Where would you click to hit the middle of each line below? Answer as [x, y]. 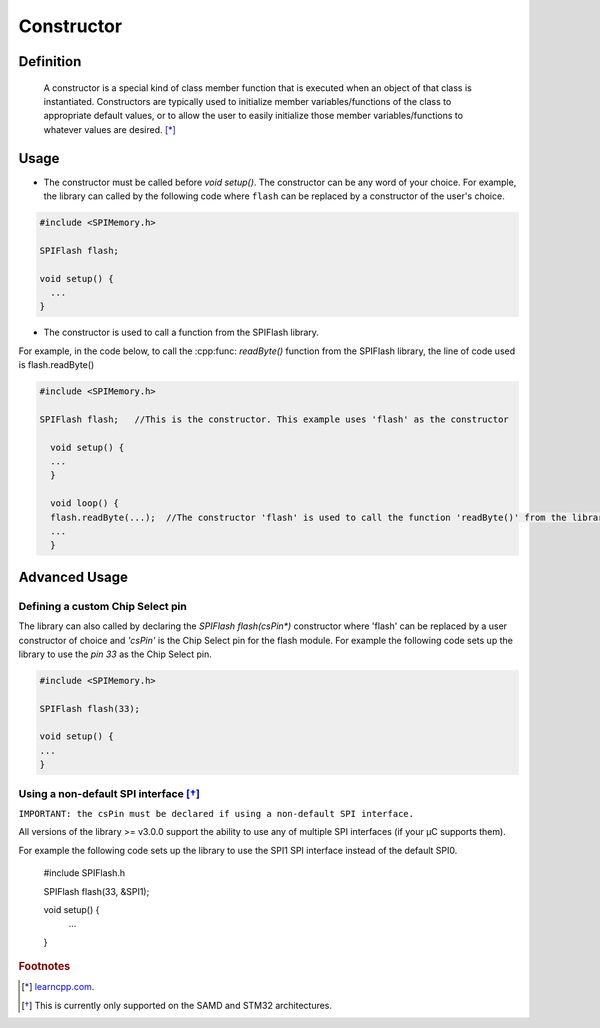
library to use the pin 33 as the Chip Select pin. [115, 654]
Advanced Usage [73, 576]
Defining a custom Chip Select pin [102, 606]
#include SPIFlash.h [84, 873]
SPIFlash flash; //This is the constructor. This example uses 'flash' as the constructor [274, 419]
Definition [50, 61]
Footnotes [44, 967]
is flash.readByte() [56, 365]
